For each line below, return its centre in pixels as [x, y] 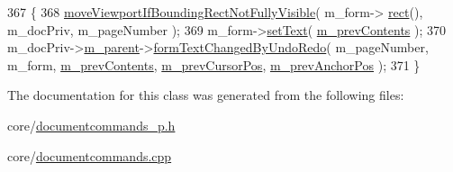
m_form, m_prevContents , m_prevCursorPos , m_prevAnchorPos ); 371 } [214, 64]
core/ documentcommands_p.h [91, 125]
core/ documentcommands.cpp [90, 155]
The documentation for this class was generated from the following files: [206, 95]
